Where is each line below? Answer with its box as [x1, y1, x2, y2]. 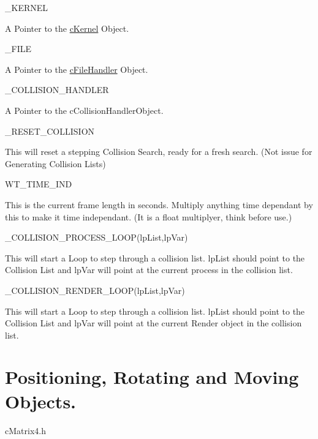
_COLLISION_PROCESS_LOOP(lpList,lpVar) [5, 231, 188, 244]
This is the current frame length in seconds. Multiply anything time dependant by [5, 198, 313, 211]
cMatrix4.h [5, 424, 46, 437]
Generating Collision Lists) [5, 157, 106, 170]
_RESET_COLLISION [5, 124, 95, 137]
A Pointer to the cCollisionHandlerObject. [5, 103, 164, 116]
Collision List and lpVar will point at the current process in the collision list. [5, 263, 293, 276]
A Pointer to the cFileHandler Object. [5, 62, 148, 75]
